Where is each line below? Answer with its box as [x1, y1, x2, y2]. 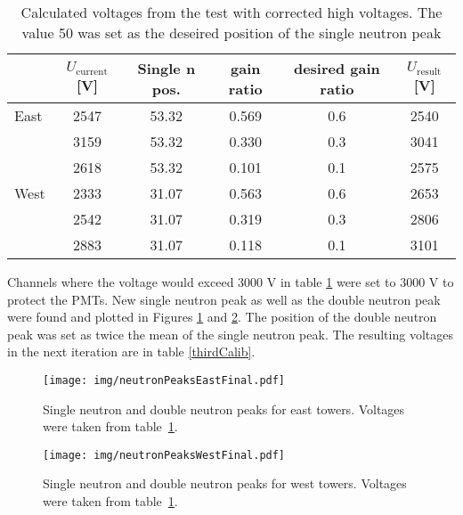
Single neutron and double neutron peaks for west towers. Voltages [43, 474, 407, 493]
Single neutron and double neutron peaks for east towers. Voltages [43, 399, 405, 418]
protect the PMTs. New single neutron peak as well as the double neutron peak [7, 290, 441, 308]
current [76, 66, 108, 77]
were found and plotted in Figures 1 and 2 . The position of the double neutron [7, 307, 437, 326]
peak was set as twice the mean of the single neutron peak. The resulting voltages [7, 324, 453, 343]
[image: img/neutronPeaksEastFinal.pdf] [43, 373, 286, 387]
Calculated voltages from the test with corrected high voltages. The [20, 2, 443, 22]
